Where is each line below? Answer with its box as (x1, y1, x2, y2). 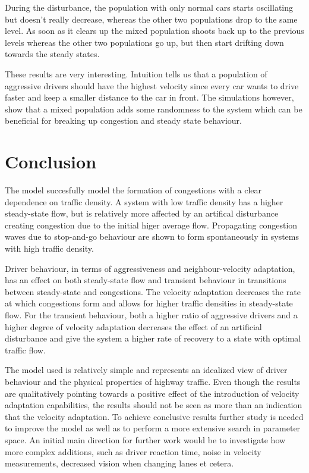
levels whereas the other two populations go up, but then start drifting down (5, 36, 284, 48)
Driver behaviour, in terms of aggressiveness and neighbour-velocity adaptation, (5, 262, 295, 274)
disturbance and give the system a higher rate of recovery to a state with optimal (5, 332, 301, 344)
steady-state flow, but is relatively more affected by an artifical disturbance (5, 207, 279, 220)
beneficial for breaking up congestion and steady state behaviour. (5, 114, 242, 127)
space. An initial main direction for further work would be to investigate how (5, 433, 286, 446)
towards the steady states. (5, 48, 100, 60)
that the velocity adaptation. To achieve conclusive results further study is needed (5, 410, 304, 422)
